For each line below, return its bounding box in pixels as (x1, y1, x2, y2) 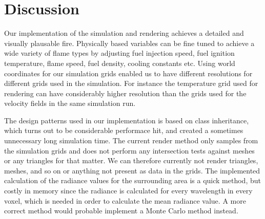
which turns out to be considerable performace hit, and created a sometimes (4, 125, 243, 136)
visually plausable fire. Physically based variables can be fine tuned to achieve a (4, 37, 255, 48)
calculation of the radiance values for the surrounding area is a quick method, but (4, 175, 261, 186)
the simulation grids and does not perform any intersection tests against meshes (4, 145, 255, 156)
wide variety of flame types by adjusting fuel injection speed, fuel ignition (4, 48, 235, 58)
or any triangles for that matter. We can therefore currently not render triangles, (4, 155, 258, 166)
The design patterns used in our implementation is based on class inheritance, (4, 115, 249, 125)
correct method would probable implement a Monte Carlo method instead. (4, 205, 238, 216)
